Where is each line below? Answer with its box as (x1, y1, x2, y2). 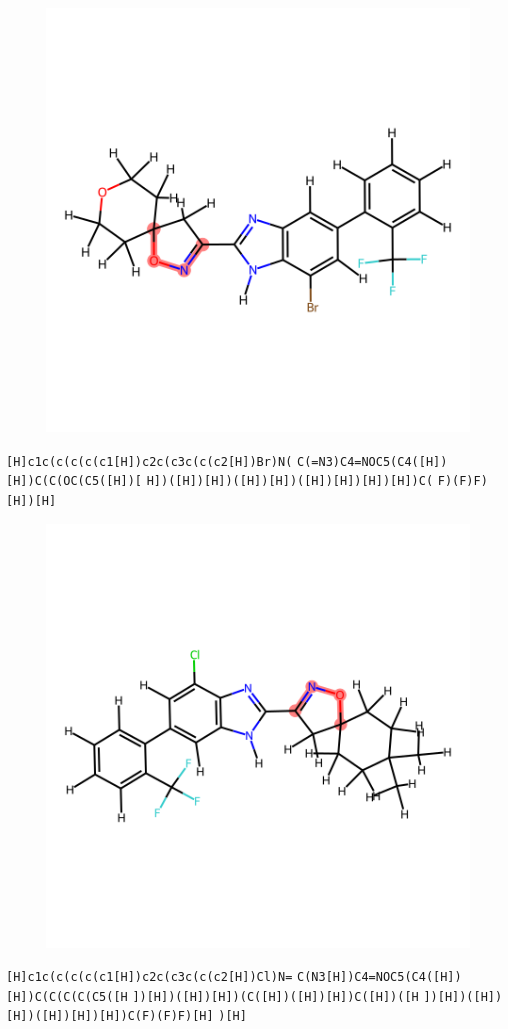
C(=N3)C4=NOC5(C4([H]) (297, 454, 448, 469)
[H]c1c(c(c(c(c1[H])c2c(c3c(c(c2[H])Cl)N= (6, 970, 293, 985)
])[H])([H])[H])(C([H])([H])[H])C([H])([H (132, 989, 419, 1004)
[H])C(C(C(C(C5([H (6, 989, 128, 1004)
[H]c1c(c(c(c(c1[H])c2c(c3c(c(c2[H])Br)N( (6, 454, 293, 469)
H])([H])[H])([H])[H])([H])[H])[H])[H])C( (146, 474, 434, 489)
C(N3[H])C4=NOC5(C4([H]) (297, 970, 462, 985)
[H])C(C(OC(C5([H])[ (6, 474, 143, 489)
